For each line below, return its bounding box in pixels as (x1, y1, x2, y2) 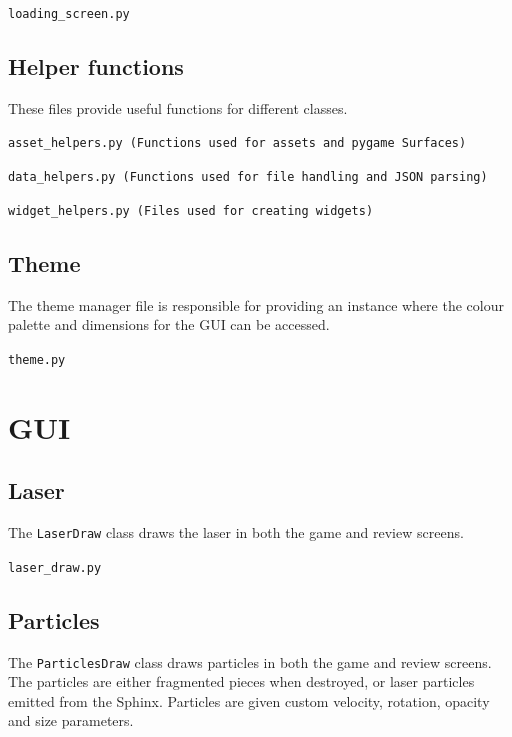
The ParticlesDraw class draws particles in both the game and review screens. (8, 651, 492, 672)
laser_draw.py (8, 560, 102, 575)
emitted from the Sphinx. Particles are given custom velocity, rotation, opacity (8, 690, 490, 711)
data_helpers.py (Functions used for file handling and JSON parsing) (8, 170, 488, 185)
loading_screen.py (8, 7, 130, 21)
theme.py (8, 352, 66, 367)
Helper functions (8, 51, 184, 82)
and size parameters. (8, 710, 134, 731)
